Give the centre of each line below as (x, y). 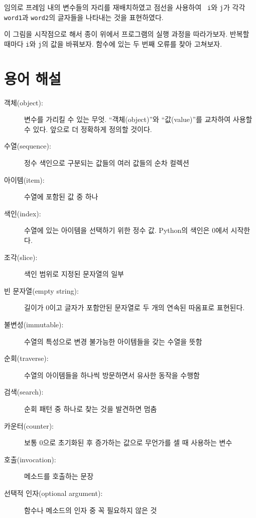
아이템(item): (24, 179)
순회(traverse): (26, 358)
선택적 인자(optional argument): (53, 493)
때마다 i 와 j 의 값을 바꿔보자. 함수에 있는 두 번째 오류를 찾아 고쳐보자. (113, 43)
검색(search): (24, 392)
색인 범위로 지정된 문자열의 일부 (74, 274)
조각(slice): (21, 257)
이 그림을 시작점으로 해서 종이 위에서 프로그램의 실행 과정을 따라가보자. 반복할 (127, 34)
